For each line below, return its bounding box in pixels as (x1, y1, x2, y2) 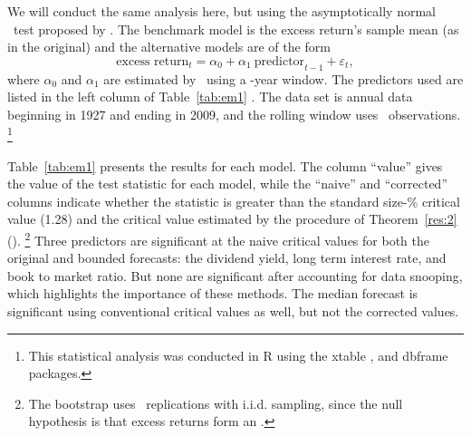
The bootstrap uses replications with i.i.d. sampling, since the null (28, 393, 403, 412)
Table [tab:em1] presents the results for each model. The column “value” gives (7, 156, 443, 175)
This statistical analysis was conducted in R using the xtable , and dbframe (28, 345, 448, 364)
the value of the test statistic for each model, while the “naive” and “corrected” (7, 174, 448, 193)
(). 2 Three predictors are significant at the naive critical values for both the (7, 228, 429, 249)
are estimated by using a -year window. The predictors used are (103, 69, 464, 88)
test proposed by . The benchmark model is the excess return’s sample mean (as (13, 19, 459, 38)
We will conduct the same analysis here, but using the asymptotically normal (7, 2, 436, 20)
